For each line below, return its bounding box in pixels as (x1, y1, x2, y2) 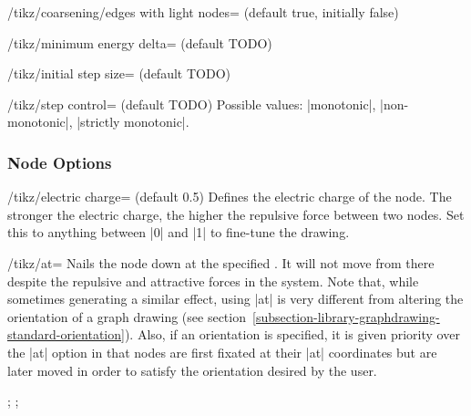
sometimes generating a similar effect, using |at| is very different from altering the (7, 289, 464, 308)
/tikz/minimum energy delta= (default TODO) (7, 33, 272, 52)
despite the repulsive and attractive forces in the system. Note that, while (7, 271, 419, 290)
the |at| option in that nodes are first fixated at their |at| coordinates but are (7, 342, 437, 361)
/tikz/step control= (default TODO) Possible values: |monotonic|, (7, 94, 376, 113)
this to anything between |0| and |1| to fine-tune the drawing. (7, 223, 350, 242)
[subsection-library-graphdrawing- (252, 307, 440, 326)
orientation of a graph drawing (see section (7, 307, 246, 326)
